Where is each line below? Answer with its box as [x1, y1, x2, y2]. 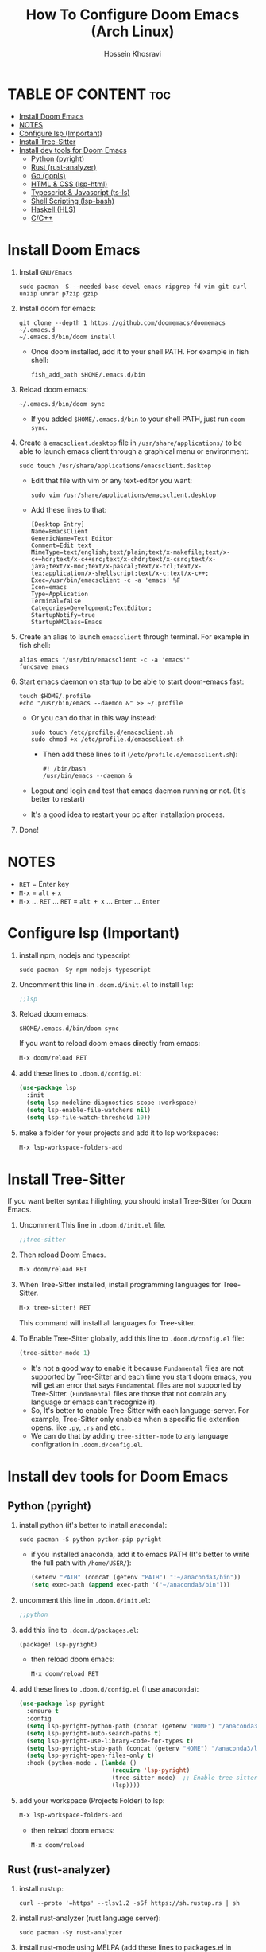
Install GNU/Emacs [18, 267, 73, 276]
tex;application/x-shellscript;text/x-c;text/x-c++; [30, 569, 210, 577]
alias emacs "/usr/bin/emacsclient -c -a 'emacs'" [18, 655, 191, 664]
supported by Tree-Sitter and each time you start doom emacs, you [30, 1372, 252, 1381]
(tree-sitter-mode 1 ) [18, 1349, 91, 1357]
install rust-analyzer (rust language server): [18, 1913, 161, 1923]
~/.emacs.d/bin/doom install [18, 333, 116, 341]
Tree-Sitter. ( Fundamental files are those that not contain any [30, 1388, 227, 1398]
